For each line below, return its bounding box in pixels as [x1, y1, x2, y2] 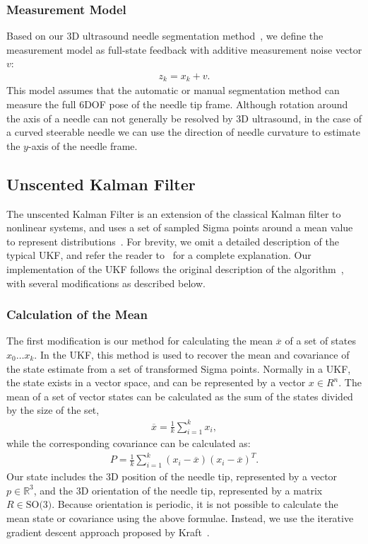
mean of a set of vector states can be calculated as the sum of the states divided [6, 388, 353, 403]
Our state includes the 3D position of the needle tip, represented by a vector [6, 469, 338, 484]
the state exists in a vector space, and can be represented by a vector [6, 375, 306, 390]
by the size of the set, [6, 403, 100, 417]
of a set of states [285, 333, 356, 348]
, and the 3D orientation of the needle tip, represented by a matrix [33, 482, 323, 497]
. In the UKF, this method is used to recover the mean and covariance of [34, 347, 350, 362]
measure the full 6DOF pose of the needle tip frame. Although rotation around [6, 97, 348, 112]
